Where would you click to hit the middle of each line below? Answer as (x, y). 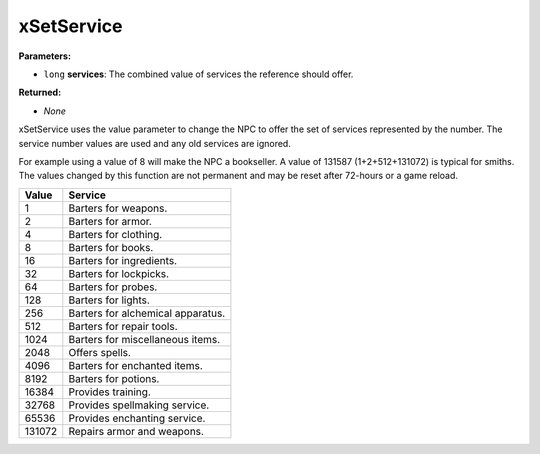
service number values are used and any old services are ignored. (155, 143)
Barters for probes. (113, 287)
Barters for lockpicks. (119, 273)
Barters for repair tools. (123, 326)
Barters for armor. (110, 221)
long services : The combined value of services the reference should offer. (198, 74)
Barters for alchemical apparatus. (147, 313)
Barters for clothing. (115, 234)
